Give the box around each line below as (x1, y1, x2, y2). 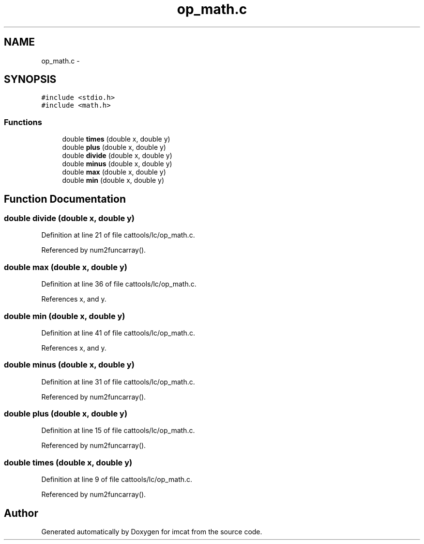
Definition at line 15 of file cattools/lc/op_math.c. (41, 426, 195, 435)
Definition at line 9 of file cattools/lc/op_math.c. (41, 475, 193, 484)
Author (4, 507, 38, 519)
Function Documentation (4, 192, 126, 205)
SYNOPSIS (4, 73, 57, 86)
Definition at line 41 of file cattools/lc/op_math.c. (41, 328, 195, 337)
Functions (4, 117, 42, 127)
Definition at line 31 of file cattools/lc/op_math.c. (41, 377, 195, 386)
